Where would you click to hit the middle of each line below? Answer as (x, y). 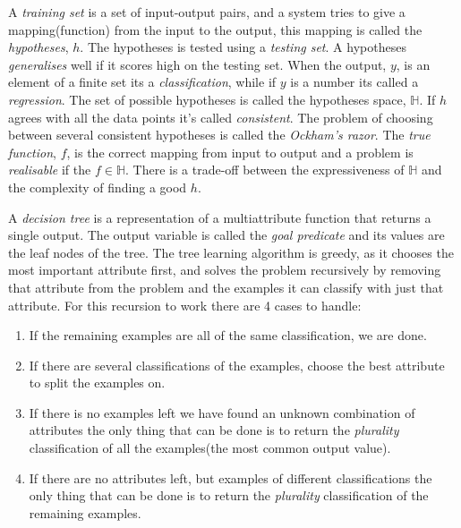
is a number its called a (354, 82)
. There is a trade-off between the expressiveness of (265, 170)
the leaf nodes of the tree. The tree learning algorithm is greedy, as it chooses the (231, 252)
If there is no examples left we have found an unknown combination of (222, 412)
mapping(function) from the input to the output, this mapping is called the (215, 29)
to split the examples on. (97, 383)
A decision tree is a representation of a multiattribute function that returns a (220, 217)
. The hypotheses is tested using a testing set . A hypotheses (243, 47)
